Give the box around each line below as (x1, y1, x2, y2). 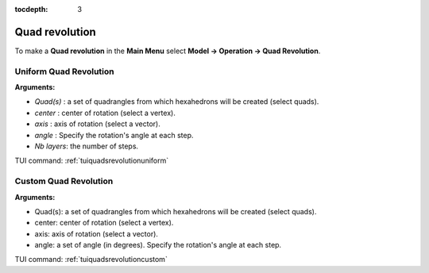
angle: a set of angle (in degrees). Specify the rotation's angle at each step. (34, 240, 282, 250)
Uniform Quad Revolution (14, 66, 114, 77)
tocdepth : (14, 5, 48, 13)
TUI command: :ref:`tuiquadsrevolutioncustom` (14, 255, 168, 264)
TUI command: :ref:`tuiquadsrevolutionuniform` (14, 156, 169, 166)
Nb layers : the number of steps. (34, 141, 139, 151)
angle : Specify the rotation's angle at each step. (34, 130, 194, 140)
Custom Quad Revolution (14, 175, 114, 186)
